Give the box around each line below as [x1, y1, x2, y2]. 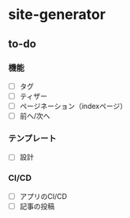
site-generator [8, 6, 106, 24]
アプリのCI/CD [19, 191, 68, 201]
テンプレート [8, 133, 57, 144]
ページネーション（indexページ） [19, 101, 128, 111]
